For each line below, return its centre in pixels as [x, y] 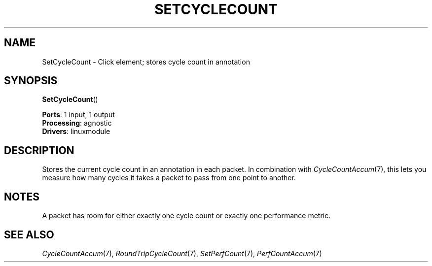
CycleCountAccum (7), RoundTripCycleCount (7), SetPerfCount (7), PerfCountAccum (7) [182, 253]
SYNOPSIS [31, 81]
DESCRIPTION [39, 150]
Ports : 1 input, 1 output [78, 115]
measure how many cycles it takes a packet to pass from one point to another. [169, 178]
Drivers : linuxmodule [76, 132]
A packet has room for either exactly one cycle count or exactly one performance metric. [186, 216]
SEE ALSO [29, 234]
